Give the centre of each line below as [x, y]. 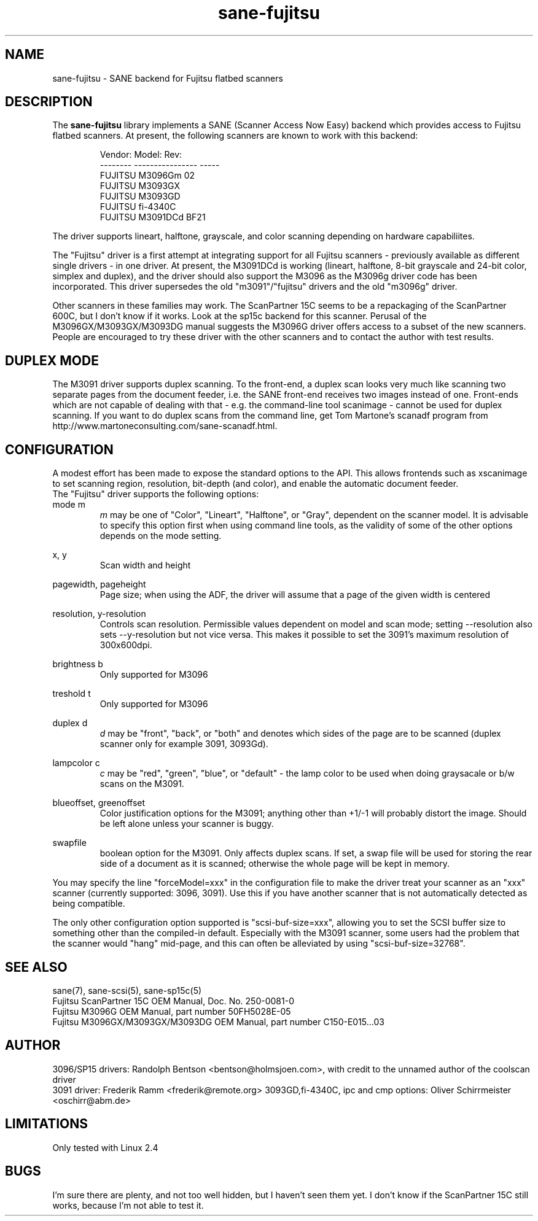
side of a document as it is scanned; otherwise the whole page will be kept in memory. [275, 864]
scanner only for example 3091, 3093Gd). [184, 744]
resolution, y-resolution [99, 614]
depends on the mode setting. [161, 536]
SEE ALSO [36, 967]
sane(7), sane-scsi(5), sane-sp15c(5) [127, 990]
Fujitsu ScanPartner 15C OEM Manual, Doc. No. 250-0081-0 [173, 1001]
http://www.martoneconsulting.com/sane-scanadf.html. [165, 426]
